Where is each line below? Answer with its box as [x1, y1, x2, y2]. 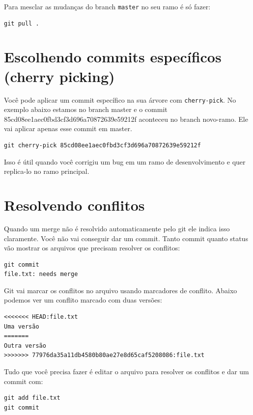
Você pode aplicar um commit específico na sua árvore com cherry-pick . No [4, 94, 236, 105]
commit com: [4, 376, 43, 386]
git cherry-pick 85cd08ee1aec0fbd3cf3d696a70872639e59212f [4, 142, 201, 149]
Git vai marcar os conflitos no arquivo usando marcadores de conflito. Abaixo [4, 285, 237, 295]
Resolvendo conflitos [4, 194, 145, 215]
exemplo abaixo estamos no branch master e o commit [4, 104, 168, 114]
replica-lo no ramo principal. [4, 166, 89, 176]
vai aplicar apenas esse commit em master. [4, 123, 132, 134]
